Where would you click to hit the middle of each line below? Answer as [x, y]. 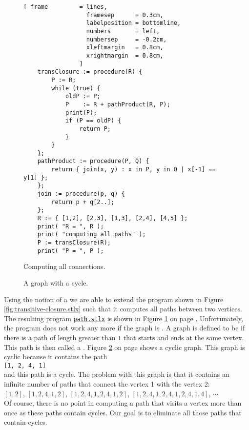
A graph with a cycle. [56, 282]
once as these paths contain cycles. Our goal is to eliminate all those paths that [123, 412]
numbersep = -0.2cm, [126, 39]
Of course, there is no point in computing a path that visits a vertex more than [123, 403]
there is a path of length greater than [60, 337]
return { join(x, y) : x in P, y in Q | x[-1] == [134, 170]
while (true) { [76, 88]
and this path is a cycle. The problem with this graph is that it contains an [117, 374]
